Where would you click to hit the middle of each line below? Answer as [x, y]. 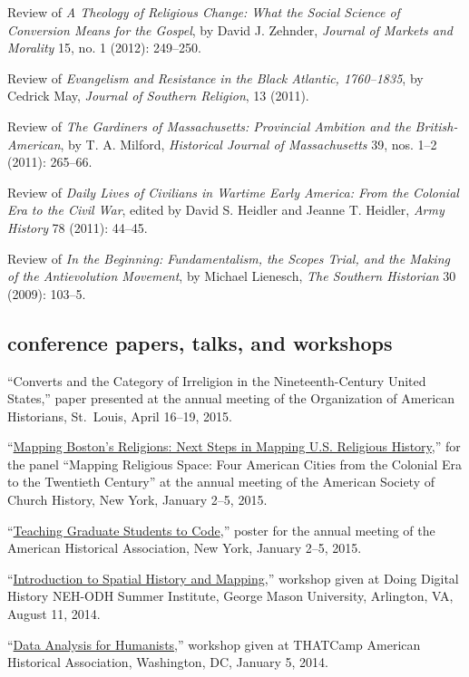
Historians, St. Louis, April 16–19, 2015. [120, 416]
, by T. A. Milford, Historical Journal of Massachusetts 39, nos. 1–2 [249, 144]
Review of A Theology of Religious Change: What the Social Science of [204, 12]
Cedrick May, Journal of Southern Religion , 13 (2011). [158, 96]
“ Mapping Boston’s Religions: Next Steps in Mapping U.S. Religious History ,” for [234, 446]
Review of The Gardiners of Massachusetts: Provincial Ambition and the [209, 126]
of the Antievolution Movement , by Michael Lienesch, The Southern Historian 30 [232, 276]
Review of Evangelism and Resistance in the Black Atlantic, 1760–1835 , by [215, 77]
